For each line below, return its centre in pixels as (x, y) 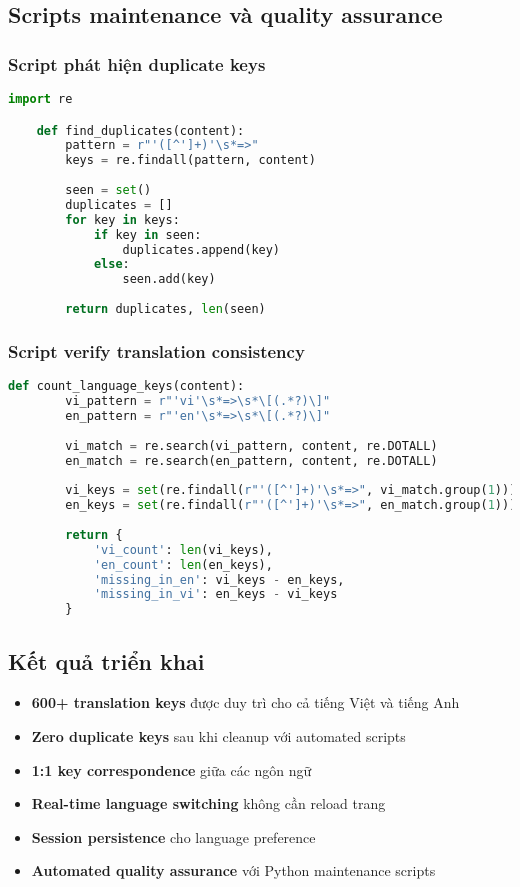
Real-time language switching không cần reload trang (208, 803)
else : (111, 264)
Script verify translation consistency (156, 350)
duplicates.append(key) (201, 249)
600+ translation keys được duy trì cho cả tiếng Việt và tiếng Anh (245, 702)
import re (40, 99)
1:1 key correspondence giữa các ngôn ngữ (171, 769)
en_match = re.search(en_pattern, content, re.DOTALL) (251, 460)
